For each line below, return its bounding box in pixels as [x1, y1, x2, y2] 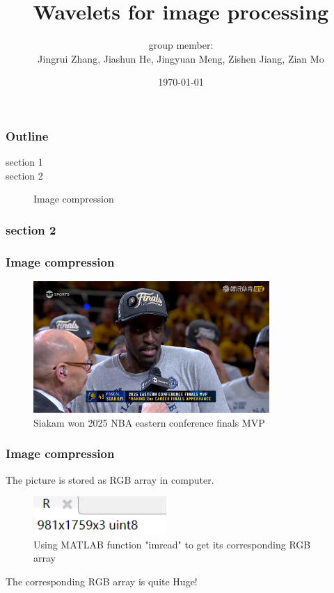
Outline [6, 127, 49, 144]
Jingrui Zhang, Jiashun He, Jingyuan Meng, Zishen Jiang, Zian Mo [38, 51, 324, 65]
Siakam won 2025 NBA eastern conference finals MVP [33, 415, 265, 429]
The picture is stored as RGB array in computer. [6, 472, 214, 487]
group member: [148, 38, 214, 52]
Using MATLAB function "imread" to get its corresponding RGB [33, 537, 311, 551]
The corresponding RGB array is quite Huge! [6, 574, 198, 588]
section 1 [6, 155, 43, 169]
